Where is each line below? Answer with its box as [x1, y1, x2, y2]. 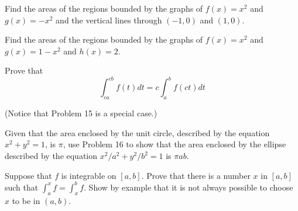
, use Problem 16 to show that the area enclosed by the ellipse [63, 138, 286, 150]
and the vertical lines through [56, 13, 162, 26]
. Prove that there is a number [141, 169, 251, 181]
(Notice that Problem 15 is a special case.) [5, 107, 157, 119]
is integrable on [61, 169, 117, 181]
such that [5, 181, 39, 193]
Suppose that [5, 169, 52, 181]
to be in [12, 194, 40, 206]
